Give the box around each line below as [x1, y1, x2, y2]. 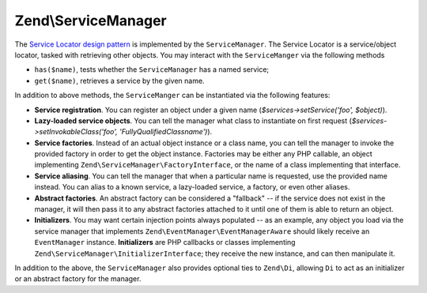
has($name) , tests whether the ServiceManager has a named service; [34, 65, 270, 74]
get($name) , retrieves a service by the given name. [34, 76, 205, 85]
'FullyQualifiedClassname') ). [119, 127, 213, 137]
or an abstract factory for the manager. [14, 274, 142, 284]
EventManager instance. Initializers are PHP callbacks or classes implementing [34, 238, 296, 247]
